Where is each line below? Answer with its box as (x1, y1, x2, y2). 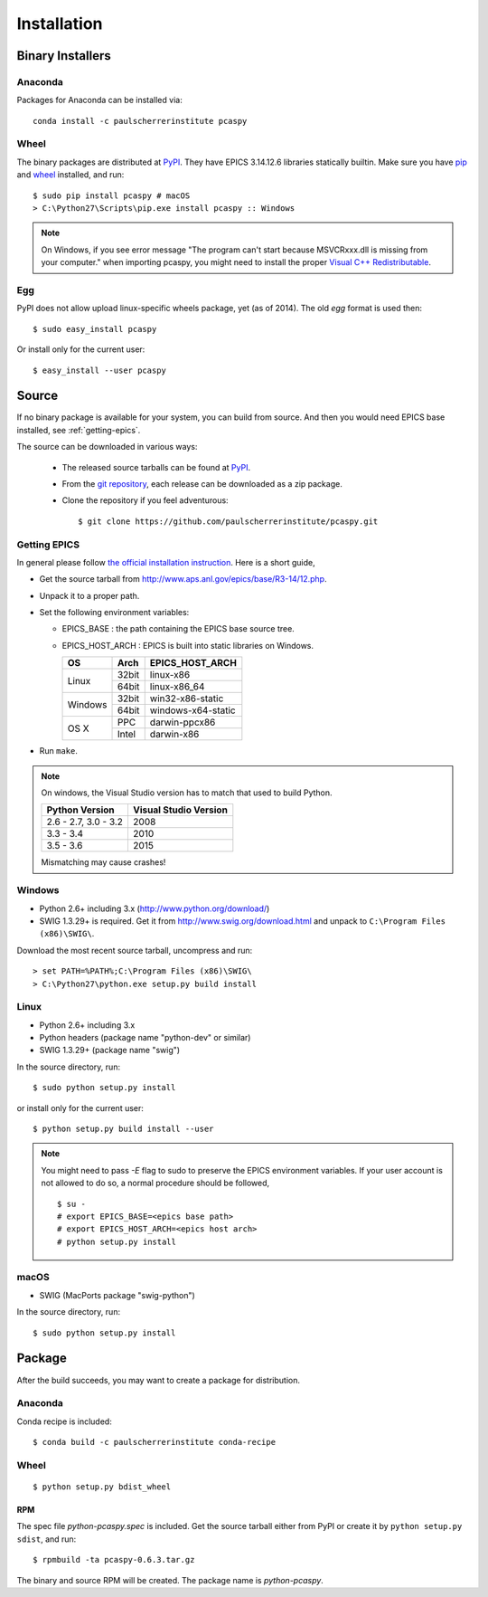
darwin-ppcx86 (149, 716, 216, 728)
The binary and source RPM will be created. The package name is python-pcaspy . (16, 1574, 324, 1585)
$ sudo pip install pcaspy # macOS (33, 190, 191, 201)
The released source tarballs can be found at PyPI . (61, 461, 251, 472)
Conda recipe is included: (16, 1416, 112, 1427)
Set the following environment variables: (39, 607, 190, 618)
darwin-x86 (149, 728, 200, 741)
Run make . (39, 746, 79, 756)
